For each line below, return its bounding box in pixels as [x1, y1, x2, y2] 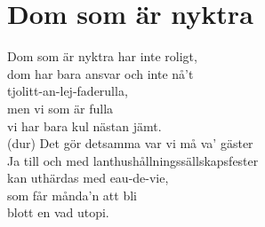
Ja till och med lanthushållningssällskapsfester [7, 151, 259, 169]
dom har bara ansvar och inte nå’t [7, 64, 194, 82]
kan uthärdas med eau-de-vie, [7, 168, 169, 187]
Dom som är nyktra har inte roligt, [7, 47, 197, 66]
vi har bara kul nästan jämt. [7, 116, 162, 135]
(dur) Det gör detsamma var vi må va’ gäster [7, 134, 253, 153]
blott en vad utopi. [7, 203, 109, 222]
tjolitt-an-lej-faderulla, [7, 82, 128, 100]
